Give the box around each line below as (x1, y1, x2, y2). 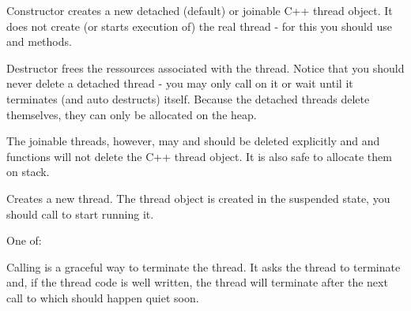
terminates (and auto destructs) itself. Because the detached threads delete (6, 90, 370, 107)
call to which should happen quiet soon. (6, 289, 199, 305)
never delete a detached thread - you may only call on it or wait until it (6, 75, 353, 92)
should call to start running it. (6, 205, 154, 222)
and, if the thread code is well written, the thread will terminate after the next (6, 274, 388, 290)
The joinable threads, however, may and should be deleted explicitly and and (6, 133, 380, 149)
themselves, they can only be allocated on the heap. (6, 106, 257, 122)
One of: (6, 232, 42, 249)
